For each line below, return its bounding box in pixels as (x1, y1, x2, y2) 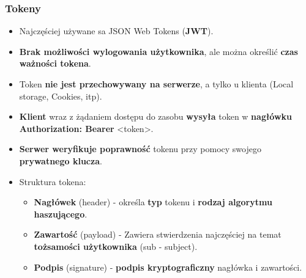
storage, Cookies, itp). (19, 89, 102, 102)
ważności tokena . (19, 57, 91, 70)
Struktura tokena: (19, 175, 86, 188)
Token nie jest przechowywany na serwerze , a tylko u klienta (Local (19, 78, 294, 90)
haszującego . (34, 207, 88, 220)
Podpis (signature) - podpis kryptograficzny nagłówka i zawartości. (34, 260, 302, 273)
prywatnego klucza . (19, 154, 102, 167)
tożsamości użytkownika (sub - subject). (34, 240, 198, 252)
